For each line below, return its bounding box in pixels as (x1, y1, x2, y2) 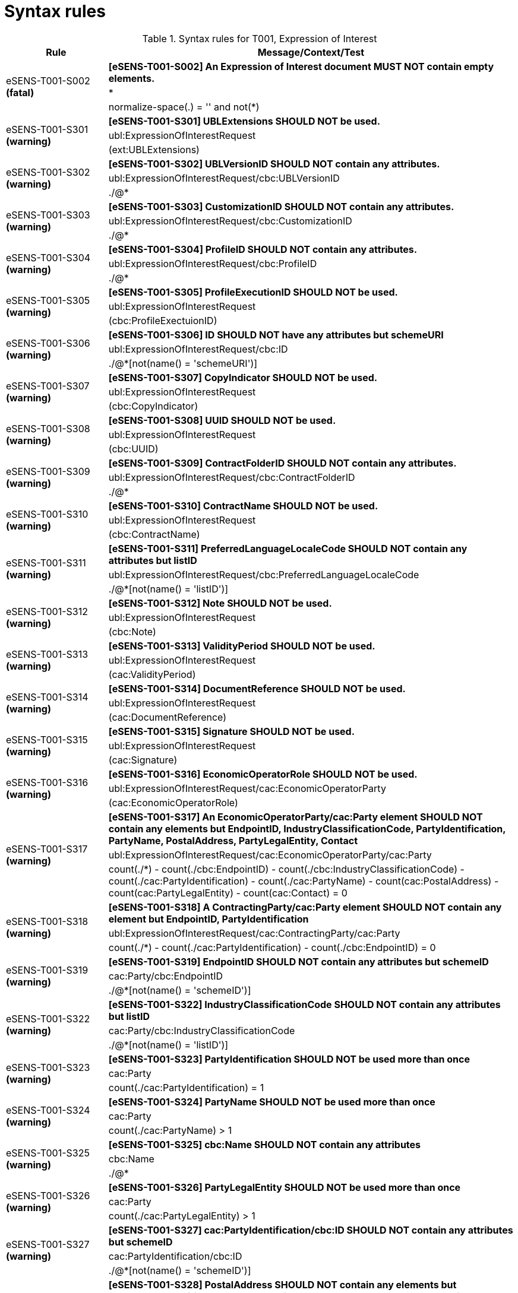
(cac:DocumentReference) (108, 711, 227, 723)
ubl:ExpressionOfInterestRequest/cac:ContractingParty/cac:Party (108, 927, 400, 939)
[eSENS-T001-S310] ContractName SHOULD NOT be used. (108, 499, 378, 512)
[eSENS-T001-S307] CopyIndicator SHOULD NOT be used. (108, 371, 378, 384)
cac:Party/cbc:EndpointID (108, 969, 223, 982)
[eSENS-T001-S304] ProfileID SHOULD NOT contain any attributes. (108, 243, 418, 255)
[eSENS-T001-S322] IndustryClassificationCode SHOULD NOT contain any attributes (108, 998, 501, 1010)
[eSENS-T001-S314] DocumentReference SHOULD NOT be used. (108, 682, 406, 695)
